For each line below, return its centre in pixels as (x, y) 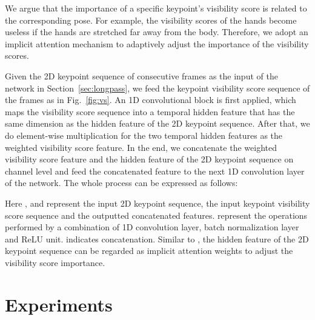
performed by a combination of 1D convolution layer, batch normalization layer (152, 227)
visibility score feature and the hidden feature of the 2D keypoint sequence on (149, 159)
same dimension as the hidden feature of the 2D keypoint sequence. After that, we (157, 123)
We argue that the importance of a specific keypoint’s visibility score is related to (156, 8)
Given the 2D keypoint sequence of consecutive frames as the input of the (141, 75)
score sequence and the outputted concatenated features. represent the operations (156, 215)
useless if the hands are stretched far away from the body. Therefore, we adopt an (157, 32)
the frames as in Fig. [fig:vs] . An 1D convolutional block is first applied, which (151, 100)
